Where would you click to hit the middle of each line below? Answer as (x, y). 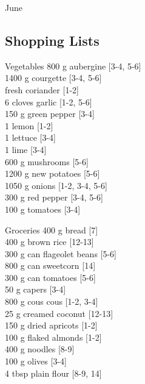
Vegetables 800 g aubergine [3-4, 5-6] (73, 66)
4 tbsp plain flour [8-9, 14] (53, 373)
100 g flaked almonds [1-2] (53, 337)
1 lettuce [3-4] (30, 137)
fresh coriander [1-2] (42, 89)
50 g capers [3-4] (35, 289)
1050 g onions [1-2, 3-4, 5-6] (56, 185)
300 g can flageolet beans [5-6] (61, 253)
